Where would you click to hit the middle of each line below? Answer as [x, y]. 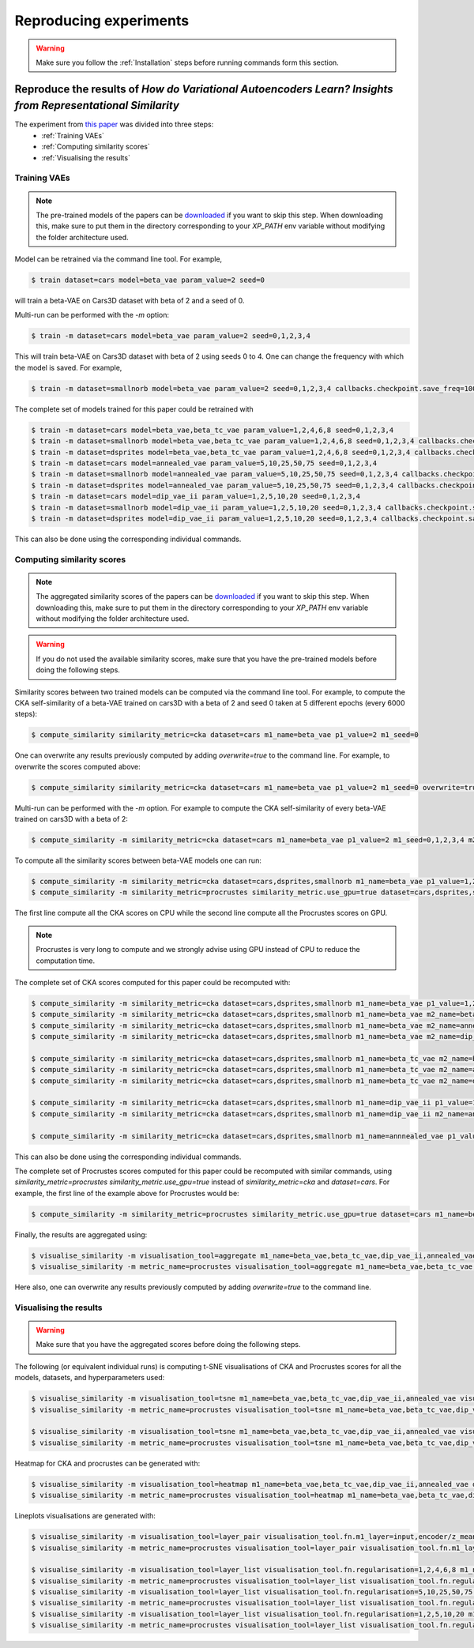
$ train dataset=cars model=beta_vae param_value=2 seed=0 [148, 280]
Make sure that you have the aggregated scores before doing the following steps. [168, 1345]
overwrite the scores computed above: [78, 766]
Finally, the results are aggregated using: [81, 1234]
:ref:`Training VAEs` [73, 135]
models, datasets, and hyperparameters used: [90, 1378]
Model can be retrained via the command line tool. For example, [118, 259]
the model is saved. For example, [68, 367]
